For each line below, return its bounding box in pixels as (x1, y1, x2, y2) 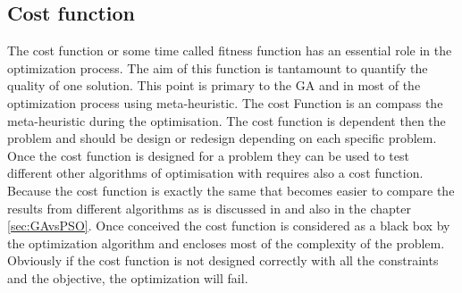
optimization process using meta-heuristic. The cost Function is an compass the (7, 93, 443, 112)
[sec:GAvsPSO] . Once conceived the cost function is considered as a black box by (7, 216, 450, 235)
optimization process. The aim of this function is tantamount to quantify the (7, 58, 428, 77)
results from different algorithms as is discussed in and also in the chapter (7, 198, 411, 217)
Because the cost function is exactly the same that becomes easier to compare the (7, 180, 455, 199)
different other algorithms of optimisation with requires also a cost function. (7, 163, 424, 182)
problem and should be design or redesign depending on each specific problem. (7, 129, 437, 147)
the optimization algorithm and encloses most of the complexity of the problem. (7, 233, 445, 252)
